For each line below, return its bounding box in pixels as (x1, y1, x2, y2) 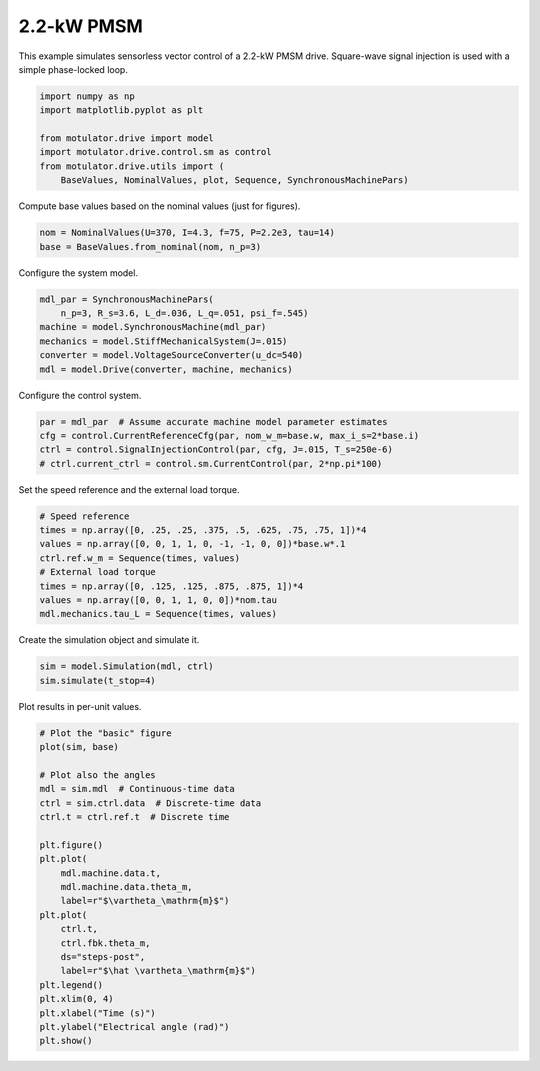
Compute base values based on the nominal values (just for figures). (18, 200, 301, 212)
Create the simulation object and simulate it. (18, 634, 200, 646)
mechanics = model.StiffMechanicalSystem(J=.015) (39, 335, 288, 347)
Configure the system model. (18, 266, 139, 279)
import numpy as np (39, 90, 135, 102)
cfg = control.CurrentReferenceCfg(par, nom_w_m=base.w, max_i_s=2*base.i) (39, 430, 420, 441)
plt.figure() (39, 839, 104, 850)
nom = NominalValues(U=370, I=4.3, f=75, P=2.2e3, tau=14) (39, 227, 335, 239)
